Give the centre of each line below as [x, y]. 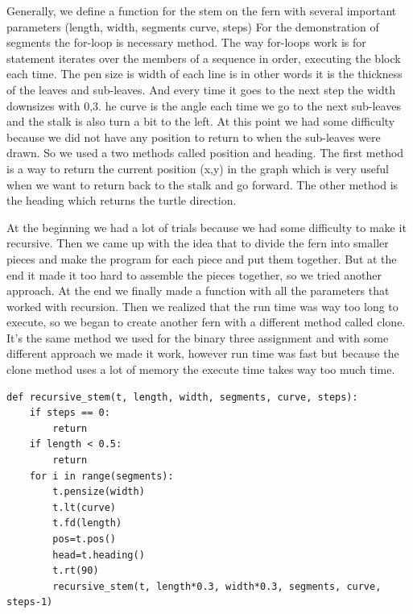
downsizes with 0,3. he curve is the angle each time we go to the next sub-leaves [204, 105]
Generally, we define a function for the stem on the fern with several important [202, 10]
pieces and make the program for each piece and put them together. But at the [202, 258]
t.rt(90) [76, 571]
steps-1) [30, 602]
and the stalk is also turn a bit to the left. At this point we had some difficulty [201, 121]
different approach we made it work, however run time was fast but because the [203, 353]
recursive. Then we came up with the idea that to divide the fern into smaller [198, 243]
